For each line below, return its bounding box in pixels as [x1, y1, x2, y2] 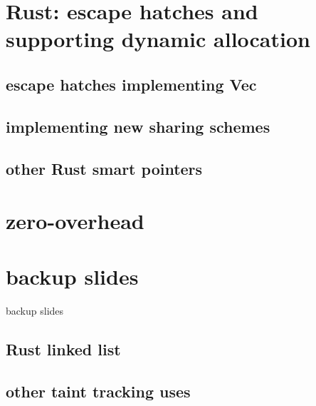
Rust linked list [6, 338, 121, 360]
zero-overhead [6, 206, 144, 235]
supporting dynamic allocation [6, 24, 310, 54]
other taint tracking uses [6, 380, 191, 402]
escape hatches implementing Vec [6, 73, 257, 95]
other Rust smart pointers [6, 157, 203, 179]
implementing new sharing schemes [6, 115, 270, 137]
